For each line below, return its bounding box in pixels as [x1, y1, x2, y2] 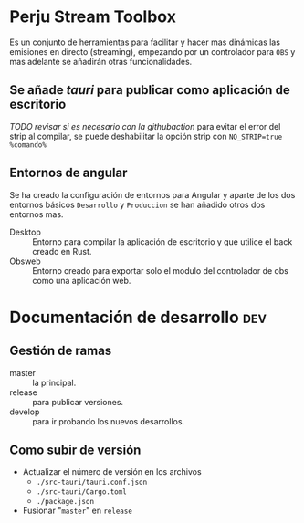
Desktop [9, 226, 41, 237]
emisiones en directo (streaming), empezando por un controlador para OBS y [9, 46, 296, 57]
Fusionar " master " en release [22, 505, 132, 517]
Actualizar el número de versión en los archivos [22, 466, 203, 477]
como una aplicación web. [32, 275, 131, 286]
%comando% [9, 140, 47, 150]
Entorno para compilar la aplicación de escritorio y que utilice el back [32, 235, 293, 247]
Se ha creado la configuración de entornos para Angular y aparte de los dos [9, 189, 296, 200]
